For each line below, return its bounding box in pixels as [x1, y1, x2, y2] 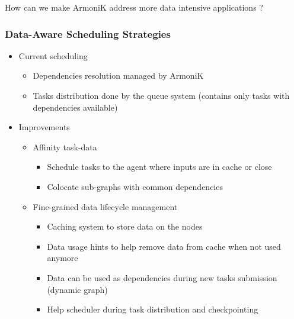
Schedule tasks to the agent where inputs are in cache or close [47, 160, 272, 173]
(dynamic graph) [47, 283, 108, 295]
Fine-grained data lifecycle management [33, 200, 178, 212]
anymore [47, 252, 78, 264]
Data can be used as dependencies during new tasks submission [47, 271, 277, 283]
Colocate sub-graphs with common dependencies [47, 180, 223, 192]
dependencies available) [33, 101, 118, 113]
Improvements [18, 121, 70, 133]
